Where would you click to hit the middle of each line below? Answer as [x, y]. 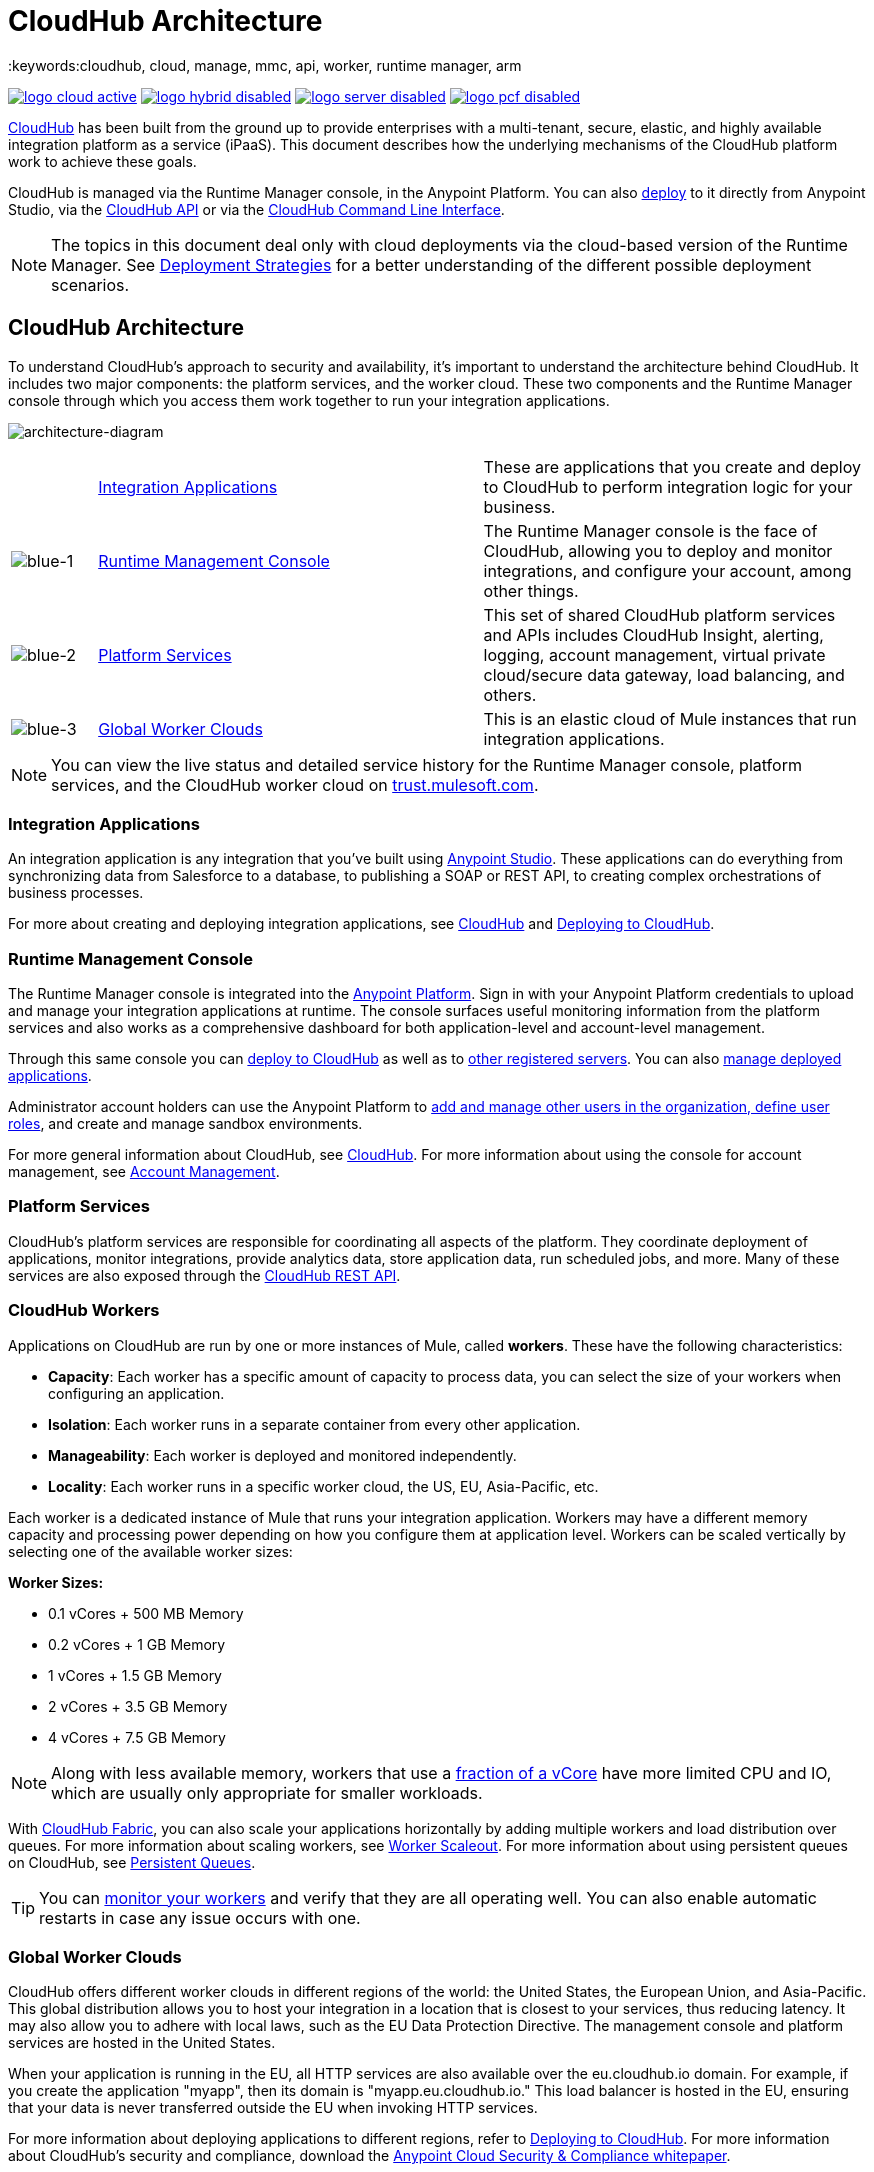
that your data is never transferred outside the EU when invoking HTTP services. [273, 2108]
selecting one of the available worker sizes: [150, 1551]
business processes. [76, 893]
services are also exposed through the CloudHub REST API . [204, 1275]
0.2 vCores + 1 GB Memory [137, 1644]
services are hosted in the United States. [142, 2043]
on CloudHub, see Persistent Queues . [132, 1862]
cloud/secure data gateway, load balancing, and [664, 674]
